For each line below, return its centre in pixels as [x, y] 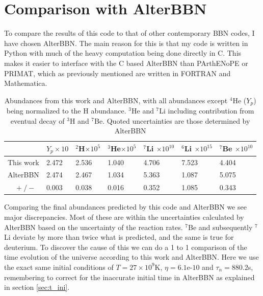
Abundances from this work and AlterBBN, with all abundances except [116, 100]
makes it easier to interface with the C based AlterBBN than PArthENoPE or [126, 63]
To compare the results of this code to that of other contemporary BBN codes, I [129, 33]
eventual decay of [37, 120]
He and [143, 111]
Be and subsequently [220, 227]
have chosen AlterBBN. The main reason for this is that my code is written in [126, 43]
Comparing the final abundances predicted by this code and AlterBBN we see [125, 207]
